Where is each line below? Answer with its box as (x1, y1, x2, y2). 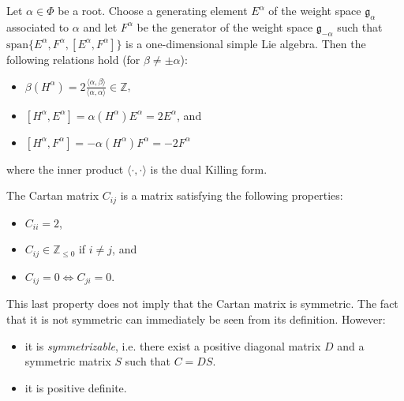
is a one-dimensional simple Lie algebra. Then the (125, 35, 366, 51)
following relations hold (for (6, 51, 140, 67)
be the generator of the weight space (137, 18, 313, 35)
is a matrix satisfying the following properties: (120, 187, 343, 204)
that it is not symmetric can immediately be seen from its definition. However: (6, 310, 386, 327)
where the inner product (6, 160, 124, 177)
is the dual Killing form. (150, 160, 267, 177)
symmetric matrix (24, 353, 111, 369)
